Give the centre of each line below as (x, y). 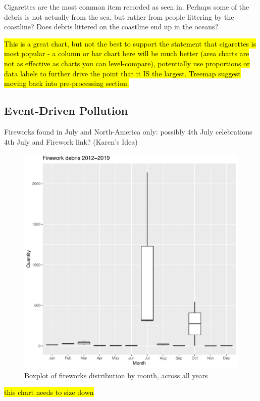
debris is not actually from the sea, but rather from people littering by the (119, 16)
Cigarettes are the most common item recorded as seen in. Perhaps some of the (127, 7)
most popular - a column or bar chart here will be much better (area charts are (127, 53)
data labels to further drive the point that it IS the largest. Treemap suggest (122, 73)
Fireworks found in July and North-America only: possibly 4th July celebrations (128, 131)
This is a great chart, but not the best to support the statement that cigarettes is (130, 43)
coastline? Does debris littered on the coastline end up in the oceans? (111, 27)
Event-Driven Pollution (66, 110)
